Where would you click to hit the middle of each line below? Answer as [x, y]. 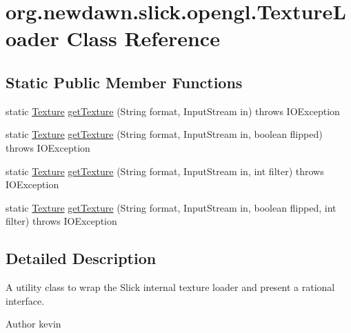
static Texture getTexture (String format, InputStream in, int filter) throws [165, 171]
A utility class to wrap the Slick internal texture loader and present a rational [170, 287]
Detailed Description [81, 258]
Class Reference [143, 38]
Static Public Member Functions [124, 82]
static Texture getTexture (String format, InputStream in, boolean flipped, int [171, 207]
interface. [25, 300]
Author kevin [33, 324]
